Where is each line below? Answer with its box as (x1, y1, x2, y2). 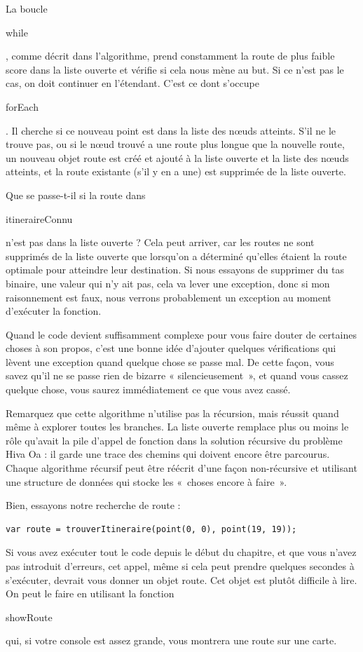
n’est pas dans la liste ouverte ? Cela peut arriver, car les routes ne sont (6, 235, 315, 250)
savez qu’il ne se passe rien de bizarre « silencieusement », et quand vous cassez (6, 368, 348, 383)
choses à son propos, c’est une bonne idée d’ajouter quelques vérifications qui (6, 341, 336, 355)
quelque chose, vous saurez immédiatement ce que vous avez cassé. (6, 382, 291, 397)
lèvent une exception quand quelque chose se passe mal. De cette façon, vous (6, 354, 334, 369)
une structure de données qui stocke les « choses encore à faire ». (6, 474, 287, 489)
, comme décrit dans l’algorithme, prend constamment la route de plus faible (6, 48, 335, 63)
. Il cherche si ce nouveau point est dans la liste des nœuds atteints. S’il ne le (6, 123, 336, 137)
